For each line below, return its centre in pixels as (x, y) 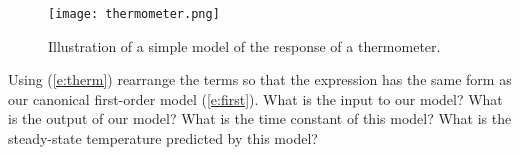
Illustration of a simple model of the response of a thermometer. (244, 45)
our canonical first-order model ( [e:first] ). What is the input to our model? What (255, 98)
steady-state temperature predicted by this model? (163, 138)
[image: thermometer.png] (134, 14)
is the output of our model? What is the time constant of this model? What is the (260, 118)
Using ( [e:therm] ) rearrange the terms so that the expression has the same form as (260, 79)
